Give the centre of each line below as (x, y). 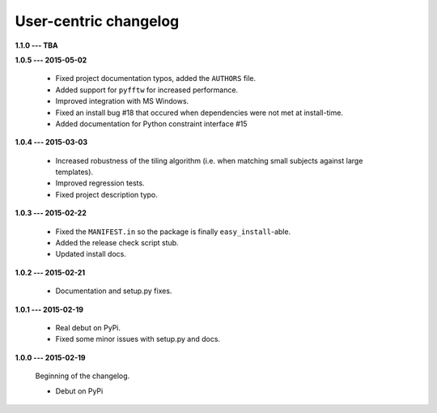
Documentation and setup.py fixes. (114, 291)
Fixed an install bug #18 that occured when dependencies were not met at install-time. (199, 113)
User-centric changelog (97, 21)
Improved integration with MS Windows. (122, 101)
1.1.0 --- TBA (36, 45)
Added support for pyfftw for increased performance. (147, 90)
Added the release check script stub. (117, 243)
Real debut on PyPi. (88, 327)
